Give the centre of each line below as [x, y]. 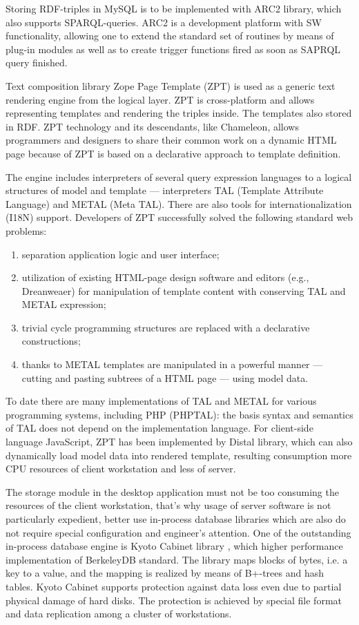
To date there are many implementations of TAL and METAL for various [161, 401]
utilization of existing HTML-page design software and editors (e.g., [165, 277]
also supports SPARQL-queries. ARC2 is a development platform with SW [164, 22]
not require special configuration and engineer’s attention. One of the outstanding [178, 532]
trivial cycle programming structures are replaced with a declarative [166, 327]
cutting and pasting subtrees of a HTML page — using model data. [165, 377]
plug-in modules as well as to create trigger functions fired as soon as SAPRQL [173, 49]
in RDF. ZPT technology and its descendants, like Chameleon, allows [152, 126]
